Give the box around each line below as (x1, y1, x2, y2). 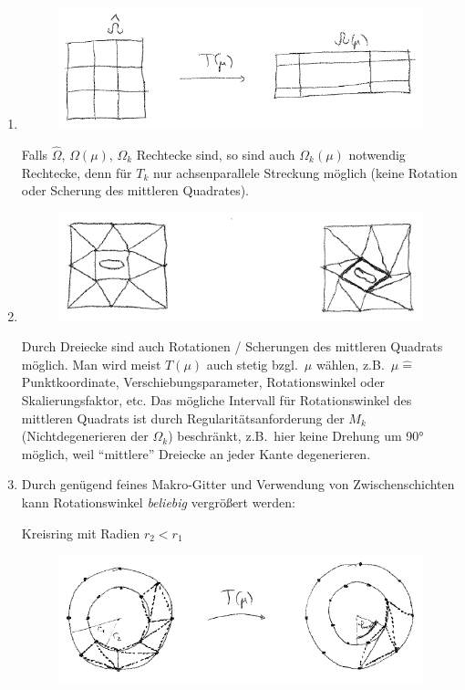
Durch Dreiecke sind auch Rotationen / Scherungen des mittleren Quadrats (21, 337, 443, 356)
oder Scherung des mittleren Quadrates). (21, 181, 250, 200)
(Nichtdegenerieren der (21, 426, 149, 445)
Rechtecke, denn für (21, 162, 132, 182)
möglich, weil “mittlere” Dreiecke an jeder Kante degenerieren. (21, 444, 371, 463)
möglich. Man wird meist (21, 354, 161, 373)
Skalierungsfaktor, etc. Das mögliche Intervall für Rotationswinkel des (21, 390, 412, 409)
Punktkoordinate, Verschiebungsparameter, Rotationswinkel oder (21, 372, 386, 392)
